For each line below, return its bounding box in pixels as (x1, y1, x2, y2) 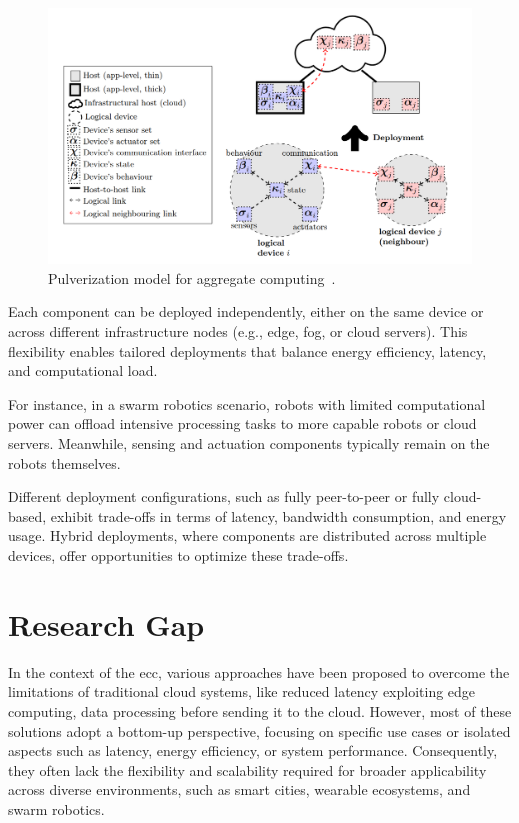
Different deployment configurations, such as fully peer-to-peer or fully (8, 486, 440, 507)
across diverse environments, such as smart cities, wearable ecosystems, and (8, 779, 471, 800)
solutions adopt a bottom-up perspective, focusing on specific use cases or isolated (8, 720, 511, 741)
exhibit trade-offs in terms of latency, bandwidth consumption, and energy (50, 505, 507, 526)
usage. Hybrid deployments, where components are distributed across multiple (8, 525, 487, 546)
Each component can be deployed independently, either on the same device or (8, 301, 484, 322)
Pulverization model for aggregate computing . (48, 267, 336, 288)
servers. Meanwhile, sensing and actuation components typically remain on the (8, 433, 490, 454)
